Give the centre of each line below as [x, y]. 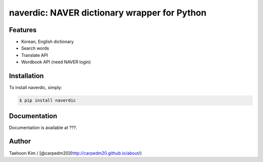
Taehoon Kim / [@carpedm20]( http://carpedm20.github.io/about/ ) [75, 153]
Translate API [35, 55]
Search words [35, 48]
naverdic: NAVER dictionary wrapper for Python [108, 13]
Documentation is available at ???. [43, 127]
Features [23, 30]
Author [20, 141]
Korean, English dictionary [47, 42]
